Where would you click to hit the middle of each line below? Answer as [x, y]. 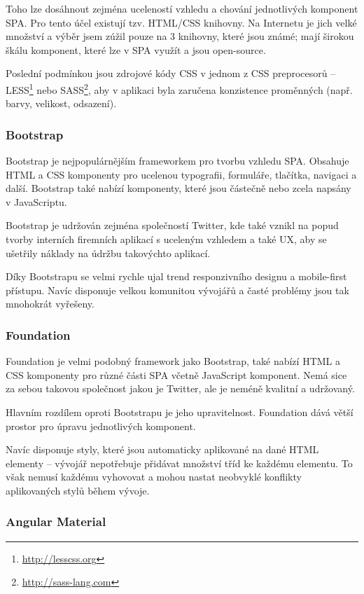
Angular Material [56, 522]
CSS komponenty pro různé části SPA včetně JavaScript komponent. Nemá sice [176, 374]
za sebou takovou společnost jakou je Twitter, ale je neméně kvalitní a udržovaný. [180, 388]
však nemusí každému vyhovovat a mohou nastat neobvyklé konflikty [154, 477]
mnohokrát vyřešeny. [50, 304]
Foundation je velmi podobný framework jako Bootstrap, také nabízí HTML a [173, 361]
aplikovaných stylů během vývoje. [78, 490]
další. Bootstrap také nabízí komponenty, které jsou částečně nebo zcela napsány [178, 188]
